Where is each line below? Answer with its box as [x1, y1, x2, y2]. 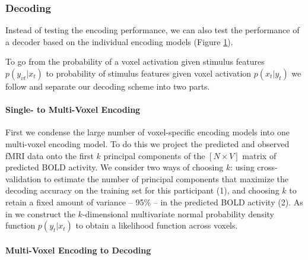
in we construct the [5, 207, 75, 220]
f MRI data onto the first [5, 149, 94, 161]
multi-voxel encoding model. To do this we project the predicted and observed [5, 137, 290, 150]
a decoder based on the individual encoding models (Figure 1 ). [5, 35, 233, 47]
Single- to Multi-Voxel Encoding [5, 103, 141, 116]
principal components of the [103, 149, 205, 161]
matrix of [242, 149, 277, 161]
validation [5, 172, 42, 185]
